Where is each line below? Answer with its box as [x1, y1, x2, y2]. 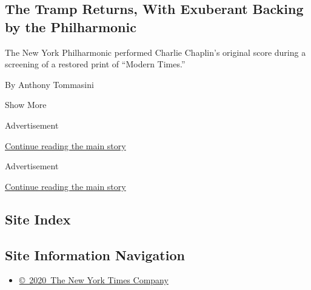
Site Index [5, 209, 71, 228]
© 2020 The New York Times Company [19, 274, 169, 286]
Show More [5, 98, 47, 111]
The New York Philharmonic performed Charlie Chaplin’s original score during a [5, 46, 306, 58]
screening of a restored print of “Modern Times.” [5, 58, 186, 70]
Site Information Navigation [5, 245, 185, 264]
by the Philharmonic [5, 17, 136, 36]
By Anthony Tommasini [5, 78, 94, 90]
